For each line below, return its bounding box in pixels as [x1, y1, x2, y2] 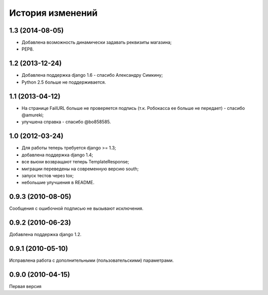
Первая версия [9, 283, 42, 289]
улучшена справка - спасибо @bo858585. [21, 119, 111, 125]
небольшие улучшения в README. [21, 180, 94, 186]
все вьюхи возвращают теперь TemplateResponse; [21, 159, 129, 165]
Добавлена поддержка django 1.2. [9, 232, 82, 238]
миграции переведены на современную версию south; [21, 166, 139, 172]
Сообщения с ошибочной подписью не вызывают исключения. [9, 205, 144, 211]
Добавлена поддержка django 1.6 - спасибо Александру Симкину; [21, 72, 163, 78]
